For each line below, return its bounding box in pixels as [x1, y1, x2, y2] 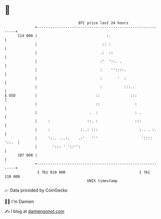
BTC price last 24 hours [78, 20, 129, 25]
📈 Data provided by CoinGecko [4, 187, 68, 193]
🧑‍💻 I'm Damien [4, 199, 34, 204]
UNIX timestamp [87, 178, 118, 183]
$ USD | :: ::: [4, 93, 137, 98]
